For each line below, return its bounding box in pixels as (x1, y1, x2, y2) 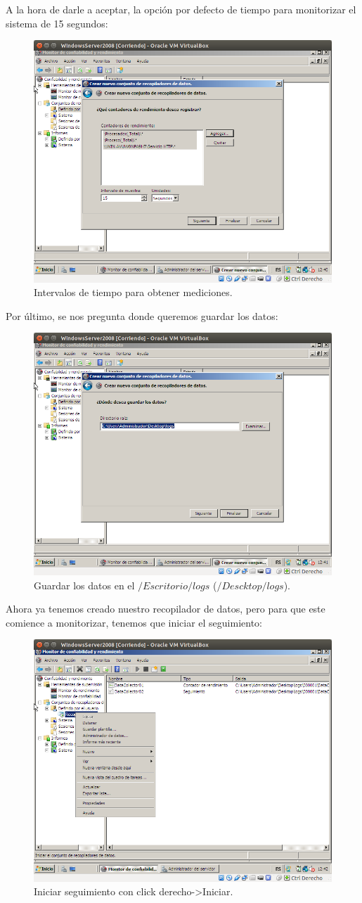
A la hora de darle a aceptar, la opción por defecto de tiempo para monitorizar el (6, 2, 356, 16)
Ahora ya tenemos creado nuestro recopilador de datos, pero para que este (6, 601, 325, 616)
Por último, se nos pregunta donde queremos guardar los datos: (6, 308, 278, 323)
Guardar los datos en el (34, 577, 135, 592)
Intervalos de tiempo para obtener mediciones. (34, 285, 233, 300)
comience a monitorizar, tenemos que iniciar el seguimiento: (6, 615, 263, 629)
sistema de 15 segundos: (6, 15, 108, 30)
